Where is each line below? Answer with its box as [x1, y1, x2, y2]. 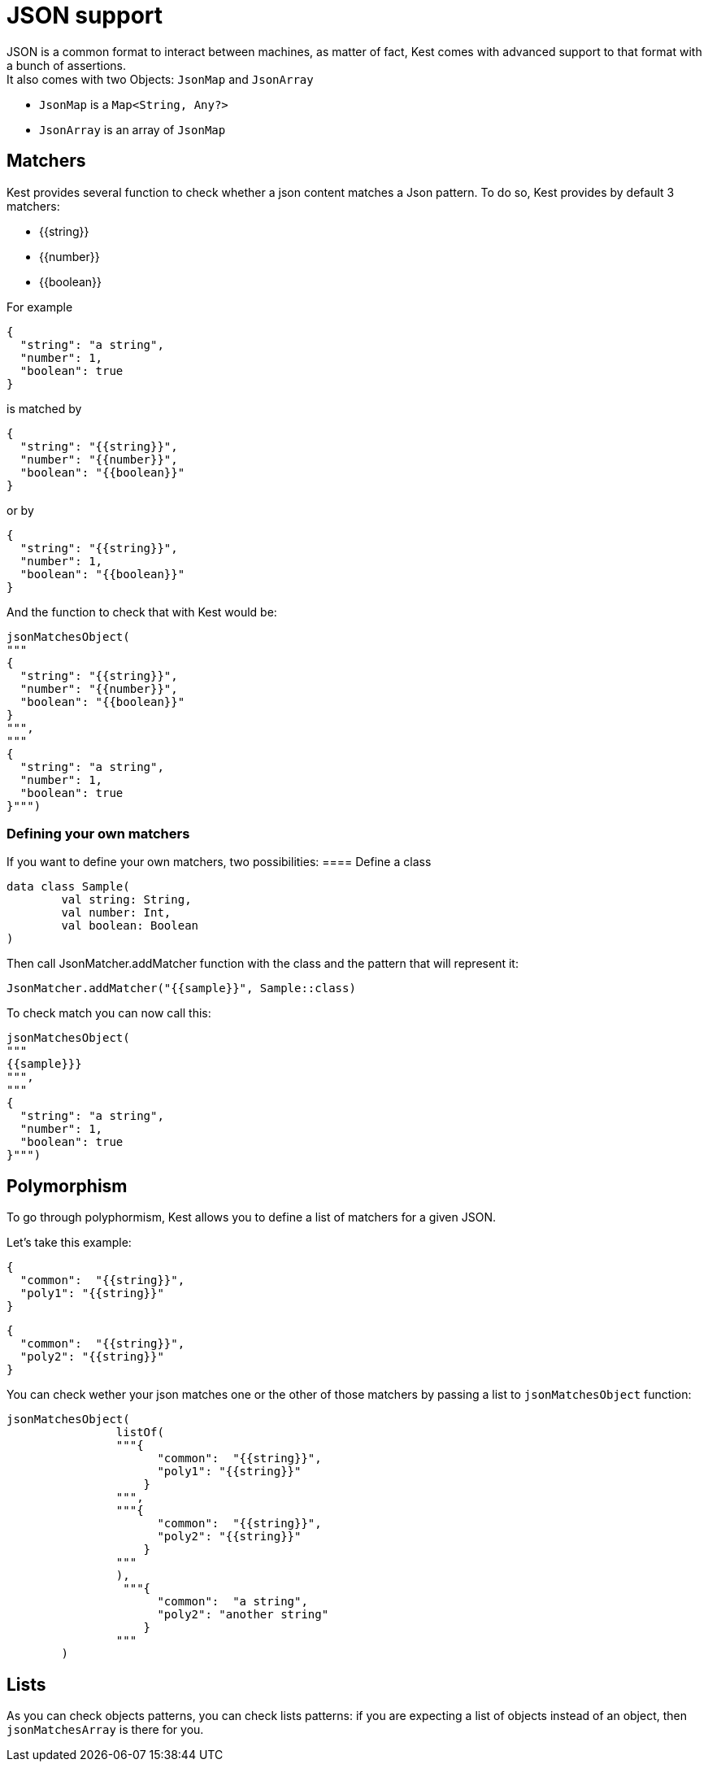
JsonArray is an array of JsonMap [39, 122, 226, 137]
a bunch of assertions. [7, 58, 126, 72]
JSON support [7, 2, 163, 29]
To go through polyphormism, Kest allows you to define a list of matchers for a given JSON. [7, 1210, 496, 1225]
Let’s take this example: [7, 1235, 132, 1250]
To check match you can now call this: [7, 1006, 211, 1021]
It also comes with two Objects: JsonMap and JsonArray [7, 72, 314, 86]
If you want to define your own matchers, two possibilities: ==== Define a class [7, 855, 432, 869]
